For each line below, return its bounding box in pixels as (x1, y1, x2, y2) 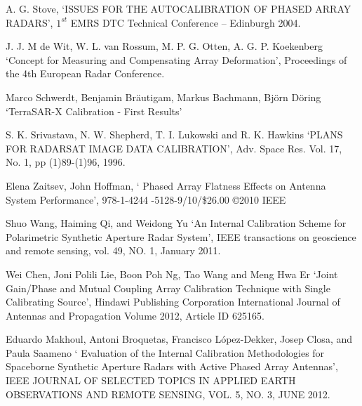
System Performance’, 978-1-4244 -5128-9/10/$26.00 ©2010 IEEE (6, 192, 286, 207)
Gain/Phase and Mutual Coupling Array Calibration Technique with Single (6, 280, 330, 295)
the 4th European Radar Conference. (6, 66, 165, 81)
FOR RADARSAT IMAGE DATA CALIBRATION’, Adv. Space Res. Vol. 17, (6, 140, 342, 155)
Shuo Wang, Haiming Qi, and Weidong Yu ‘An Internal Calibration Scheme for (6, 216, 347, 230)
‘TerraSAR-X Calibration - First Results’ (6, 103, 182, 118)
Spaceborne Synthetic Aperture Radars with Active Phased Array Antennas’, (6, 359, 338, 374)
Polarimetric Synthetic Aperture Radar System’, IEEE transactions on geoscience (6, 229, 356, 244)
